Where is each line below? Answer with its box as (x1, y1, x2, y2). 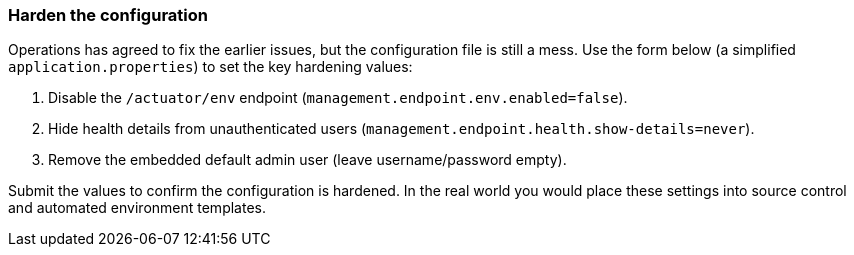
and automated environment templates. (8, 199, 266, 217)
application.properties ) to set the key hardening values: (8, 58, 413, 76)
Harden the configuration (8, 5, 208, 25)
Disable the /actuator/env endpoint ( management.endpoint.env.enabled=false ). (48, 89, 628, 107)
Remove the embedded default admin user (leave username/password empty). (48, 151, 567, 169)
